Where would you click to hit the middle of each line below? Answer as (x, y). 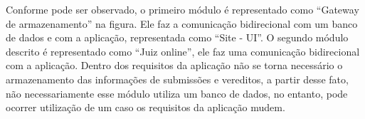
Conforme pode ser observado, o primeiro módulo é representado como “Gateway (182, 9)
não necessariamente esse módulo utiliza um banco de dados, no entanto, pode (177, 93)
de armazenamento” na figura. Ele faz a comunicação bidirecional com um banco (182, 23)
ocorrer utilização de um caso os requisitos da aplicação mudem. (146, 107)
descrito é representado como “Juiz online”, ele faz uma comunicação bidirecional (183, 51)
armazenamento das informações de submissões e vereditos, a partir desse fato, (177, 79)
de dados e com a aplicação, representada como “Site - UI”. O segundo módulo (177, 37)
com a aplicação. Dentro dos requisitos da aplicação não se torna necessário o (174, 65)
